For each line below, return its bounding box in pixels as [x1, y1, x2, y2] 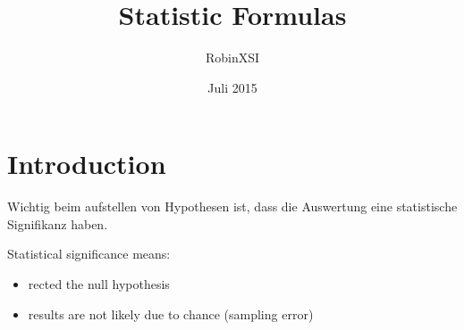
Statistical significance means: [7, 244, 171, 263]
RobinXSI [205, 48, 260, 67]
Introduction [7, 145, 166, 182]
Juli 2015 [207, 78, 257, 96]
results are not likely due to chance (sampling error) [28, 304, 314, 323]
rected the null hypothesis [28, 275, 170, 293]
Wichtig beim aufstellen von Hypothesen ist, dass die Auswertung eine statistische [7, 197, 458, 216]
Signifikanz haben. [7, 214, 108, 233]
